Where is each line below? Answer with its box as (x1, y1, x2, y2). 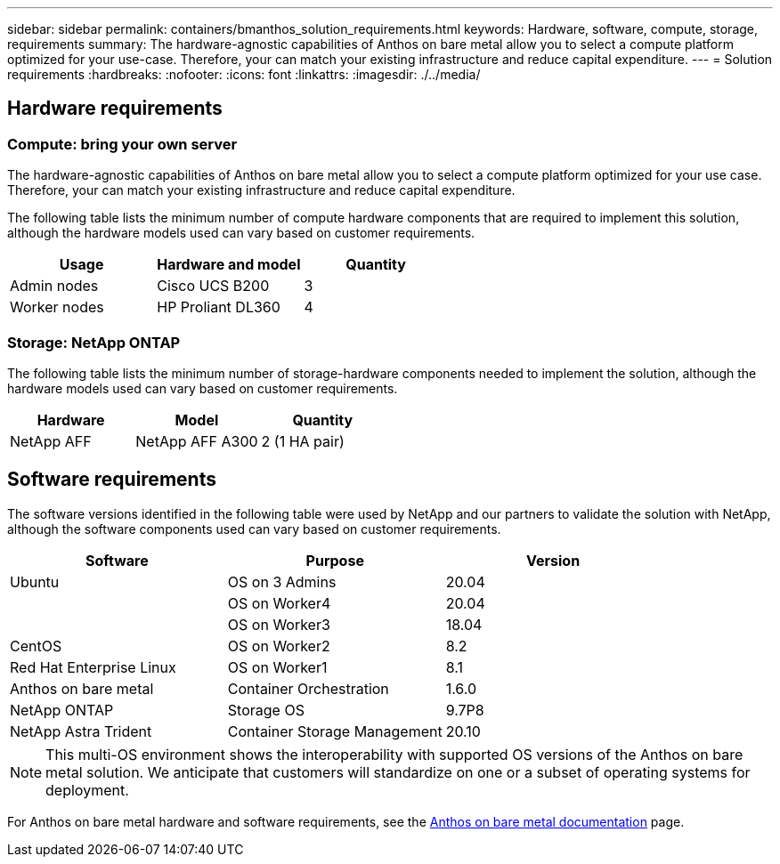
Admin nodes (10, 277, 99, 295)
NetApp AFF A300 (135, 432, 258, 450)
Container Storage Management (227, 722, 443, 740)
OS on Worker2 (227, 636, 330, 655)
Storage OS (227, 700, 305, 719)
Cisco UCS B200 (157, 277, 270, 295)
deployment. (45, 780, 129, 799)
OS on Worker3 (227, 615, 330, 634)
